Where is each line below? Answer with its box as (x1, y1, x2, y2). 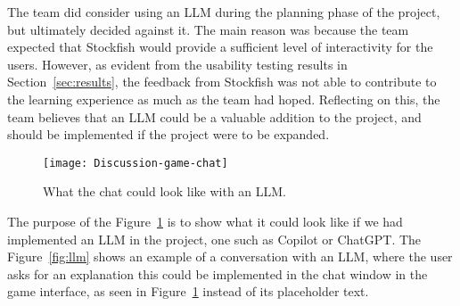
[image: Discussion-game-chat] (43, 156, 228, 170)
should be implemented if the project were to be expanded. (7, 125, 330, 144)
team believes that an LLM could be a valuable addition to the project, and (7, 107, 422, 126)
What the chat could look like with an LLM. (43, 182, 287, 201)
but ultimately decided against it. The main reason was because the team (7, 20, 409, 38)
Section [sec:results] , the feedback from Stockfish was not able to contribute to (7, 72, 437, 91)
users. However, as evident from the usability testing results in (7, 54, 348, 73)
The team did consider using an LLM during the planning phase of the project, (7, 3, 440, 21)
